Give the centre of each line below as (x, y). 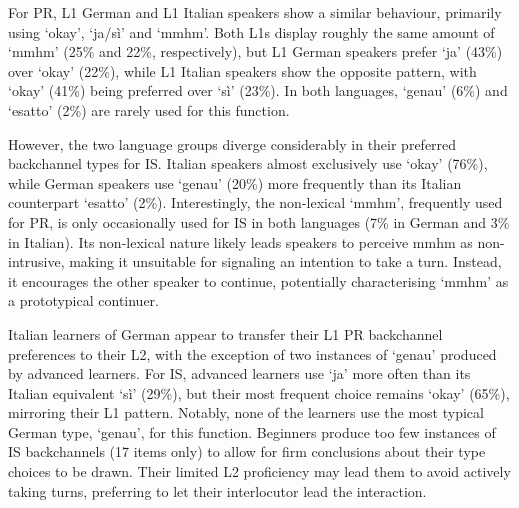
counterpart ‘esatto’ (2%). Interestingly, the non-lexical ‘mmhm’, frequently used (255, 202)
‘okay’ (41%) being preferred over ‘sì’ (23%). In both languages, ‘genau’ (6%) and (258, 90)
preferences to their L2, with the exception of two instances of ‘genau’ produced (252, 353)
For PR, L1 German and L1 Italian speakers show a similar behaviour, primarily (255, 12)
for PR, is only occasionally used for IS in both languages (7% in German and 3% (259, 221)
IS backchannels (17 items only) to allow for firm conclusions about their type (247, 451)
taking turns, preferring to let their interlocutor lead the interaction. (217, 490)
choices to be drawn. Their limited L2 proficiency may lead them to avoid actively (259, 471)
